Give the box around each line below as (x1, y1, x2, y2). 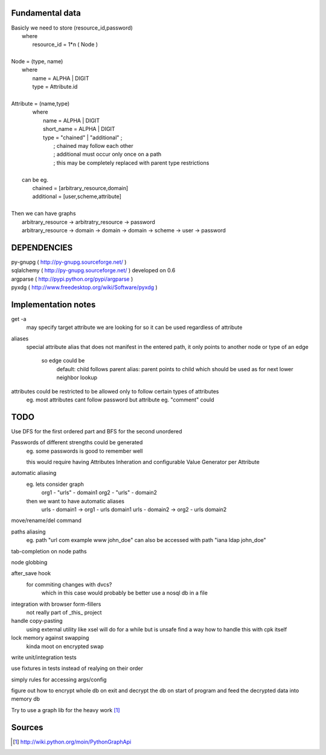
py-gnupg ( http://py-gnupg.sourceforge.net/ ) (11, 258, 127, 266)
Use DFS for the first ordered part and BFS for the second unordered (11, 427, 182, 435)
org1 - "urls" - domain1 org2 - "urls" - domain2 (41, 489, 157, 496)
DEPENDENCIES (11, 242, 73, 253)
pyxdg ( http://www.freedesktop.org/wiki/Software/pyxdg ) (11, 284, 158, 291)
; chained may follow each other (53, 142, 133, 149)
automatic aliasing (11, 470, 57, 477)
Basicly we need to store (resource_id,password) (11, 24, 133, 31)
